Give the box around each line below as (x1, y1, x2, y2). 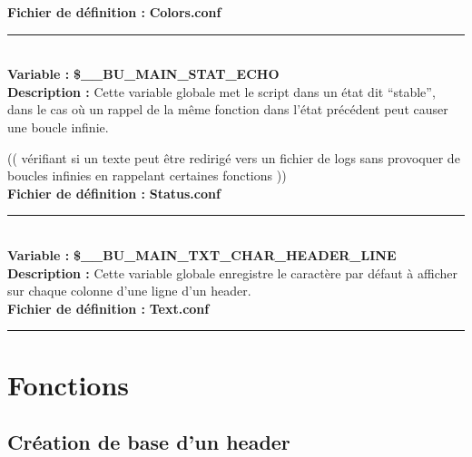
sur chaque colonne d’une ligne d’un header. (7, 281, 251, 300)
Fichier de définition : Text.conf (7, 298, 210, 317)
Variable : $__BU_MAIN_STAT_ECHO (7, 64, 280, 83)
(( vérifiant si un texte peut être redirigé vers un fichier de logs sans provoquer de (7, 148, 460, 167)
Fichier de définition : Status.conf (7, 183, 221, 202)
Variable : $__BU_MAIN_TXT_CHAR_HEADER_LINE (7, 245, 397, 264)
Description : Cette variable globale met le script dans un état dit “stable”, (7, 82, 436, 101)
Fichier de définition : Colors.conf (7, 3, 221, 21)
